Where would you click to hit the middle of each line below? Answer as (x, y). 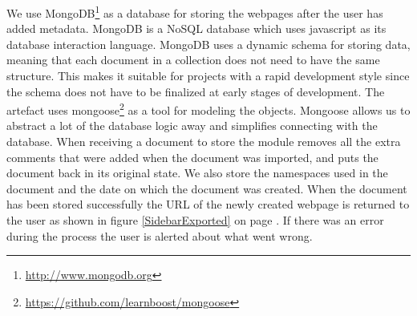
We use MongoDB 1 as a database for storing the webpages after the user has (195, 12)
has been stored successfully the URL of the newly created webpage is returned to (208, 204)
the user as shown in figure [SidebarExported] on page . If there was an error (195, 220)
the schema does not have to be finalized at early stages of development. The (196, 91)
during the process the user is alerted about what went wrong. (160, 235)
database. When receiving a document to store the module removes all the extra (204, 142)
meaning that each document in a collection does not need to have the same (193, 60)
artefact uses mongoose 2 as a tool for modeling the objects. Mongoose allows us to (208, 109)
